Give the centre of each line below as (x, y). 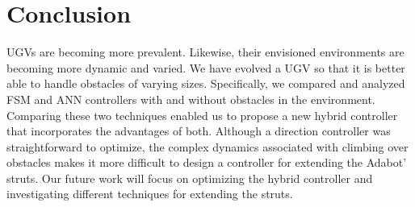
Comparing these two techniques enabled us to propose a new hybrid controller (202, 115)
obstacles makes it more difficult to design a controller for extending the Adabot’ (207, 162)
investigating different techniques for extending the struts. (150, 194)
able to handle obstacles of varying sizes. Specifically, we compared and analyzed (206, 83)
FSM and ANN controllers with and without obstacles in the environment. (191, 99)
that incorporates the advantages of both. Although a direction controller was (199, 131)
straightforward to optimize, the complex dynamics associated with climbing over (207, 146)
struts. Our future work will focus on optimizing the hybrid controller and (190, 178)
